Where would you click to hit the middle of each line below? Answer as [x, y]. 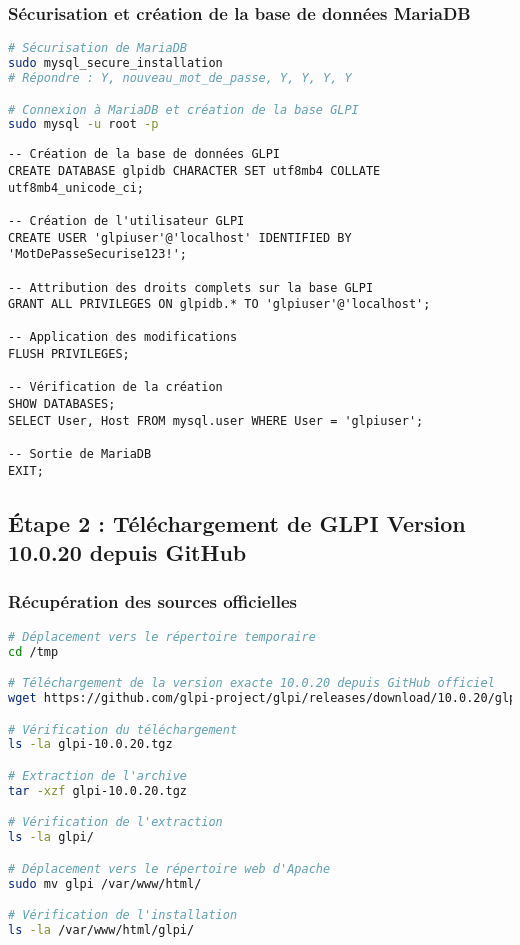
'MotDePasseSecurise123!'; [97, 254]
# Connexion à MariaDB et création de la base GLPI [183, 109]
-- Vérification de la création [115, 387]
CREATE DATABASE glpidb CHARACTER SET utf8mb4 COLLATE [194, 170]
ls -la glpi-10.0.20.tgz [90, 744]
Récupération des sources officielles [152, 601]
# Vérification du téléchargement [123, 729]
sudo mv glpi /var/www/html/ [105, 883]
